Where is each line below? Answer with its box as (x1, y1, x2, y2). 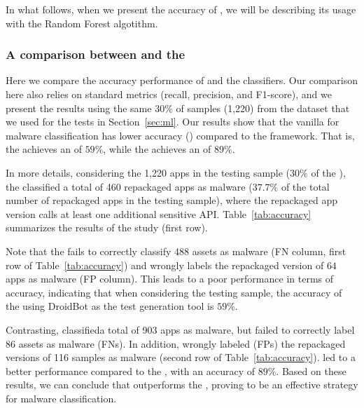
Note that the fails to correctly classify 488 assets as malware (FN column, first (6, 243, 346, 258)
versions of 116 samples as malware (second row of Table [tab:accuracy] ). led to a (6, 350, 356, 365)
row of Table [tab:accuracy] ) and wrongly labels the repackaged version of (6, 257, 324, 272)
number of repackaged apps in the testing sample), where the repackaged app (6, 193, 338, 208)
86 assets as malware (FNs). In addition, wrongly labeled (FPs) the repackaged (6, 336, 346, 351)
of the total (281, 179, 330, 193)
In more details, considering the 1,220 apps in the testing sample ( (6, 165, 290, 179)
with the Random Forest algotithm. (6, 15, 158, 30)
